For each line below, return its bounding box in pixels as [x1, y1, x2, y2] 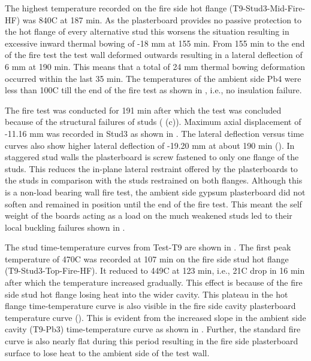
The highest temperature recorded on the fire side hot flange [5, 2, 227, 14]
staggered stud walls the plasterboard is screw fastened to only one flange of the [5, 151, 299, 163]
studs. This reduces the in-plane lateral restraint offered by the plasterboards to [5, 162, 298, 175]
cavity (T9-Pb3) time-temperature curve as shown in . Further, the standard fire [5, 323, 301, 335]
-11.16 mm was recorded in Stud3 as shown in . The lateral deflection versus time [5, 127, 304, 139]
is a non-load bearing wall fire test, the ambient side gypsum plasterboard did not [5, 185, 306, 198]
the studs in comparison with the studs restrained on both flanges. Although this [5, 174, 303, 186]
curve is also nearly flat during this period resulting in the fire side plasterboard [5, 335, 298, 347]
